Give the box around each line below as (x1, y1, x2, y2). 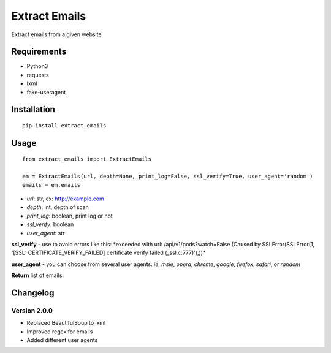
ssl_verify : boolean (26, 221, 74, 228)
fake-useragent (26, 88, 66, 96)
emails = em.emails (22, 181, 81, 188)
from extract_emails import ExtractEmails (22, 156, 152, 162)
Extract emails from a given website (11, 31, 102, 38)
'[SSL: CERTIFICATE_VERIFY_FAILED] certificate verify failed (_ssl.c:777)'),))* (11, 249, 206, 257)
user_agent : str (26, 229, 65, 237)
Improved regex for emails (26, 328, 93, 335)
